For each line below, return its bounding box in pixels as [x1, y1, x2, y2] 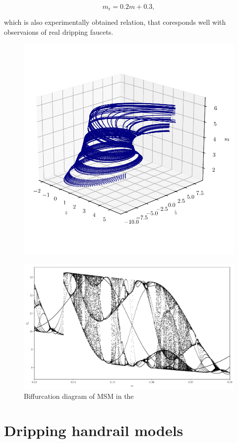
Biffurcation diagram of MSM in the [24, 391, 134, 401]
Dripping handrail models [4, 420, 183, 441]
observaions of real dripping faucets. [4, 27, 114, 37]
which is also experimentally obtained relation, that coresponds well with [4, 17, 226, 27]
